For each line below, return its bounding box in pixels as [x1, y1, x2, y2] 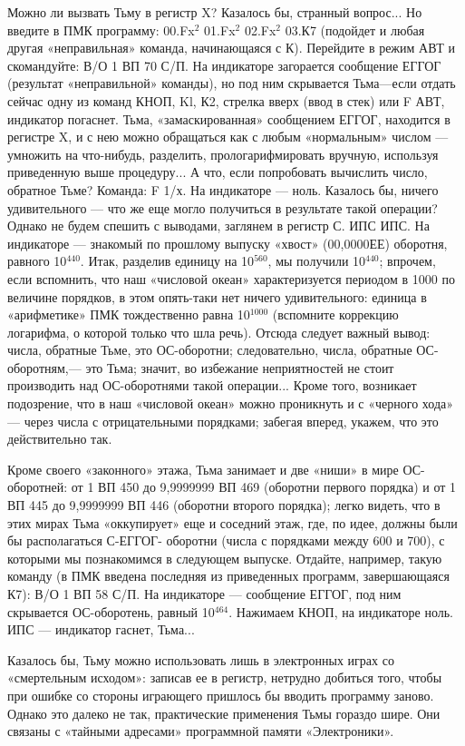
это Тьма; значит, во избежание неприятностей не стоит [85, 358, 394, 377]
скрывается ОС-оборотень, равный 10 [7, 602, 215, 621]
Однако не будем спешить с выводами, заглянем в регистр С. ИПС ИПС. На [7, 216, 430, 235]
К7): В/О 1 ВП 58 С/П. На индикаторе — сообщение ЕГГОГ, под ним [7, 584, 402, 603]
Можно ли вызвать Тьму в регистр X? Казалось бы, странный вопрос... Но [7, 3, 422, 21]
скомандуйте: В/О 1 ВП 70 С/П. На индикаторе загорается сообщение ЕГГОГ [7, 55, 441, 74]
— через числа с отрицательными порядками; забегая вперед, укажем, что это [7, 411, 439, 430]
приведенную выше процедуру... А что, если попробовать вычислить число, [7, 162, 428, 182]
